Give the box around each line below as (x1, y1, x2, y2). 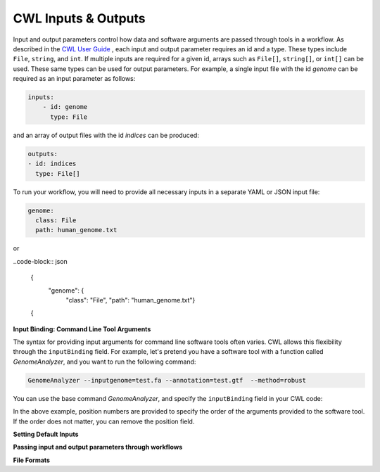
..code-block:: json (13, 257, 68, 265)
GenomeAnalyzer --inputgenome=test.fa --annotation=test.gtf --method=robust (27, 376, 306, 384)
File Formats (13, 456, 51, 464)
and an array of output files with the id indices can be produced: (13, 131, 200, 139)
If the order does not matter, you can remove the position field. (13, 417, 195, 426)
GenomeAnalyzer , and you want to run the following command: (13, 357, 196, 366)
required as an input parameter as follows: (13, 75, 136, 83)
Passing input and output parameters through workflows (13, 443, 183, 452)
